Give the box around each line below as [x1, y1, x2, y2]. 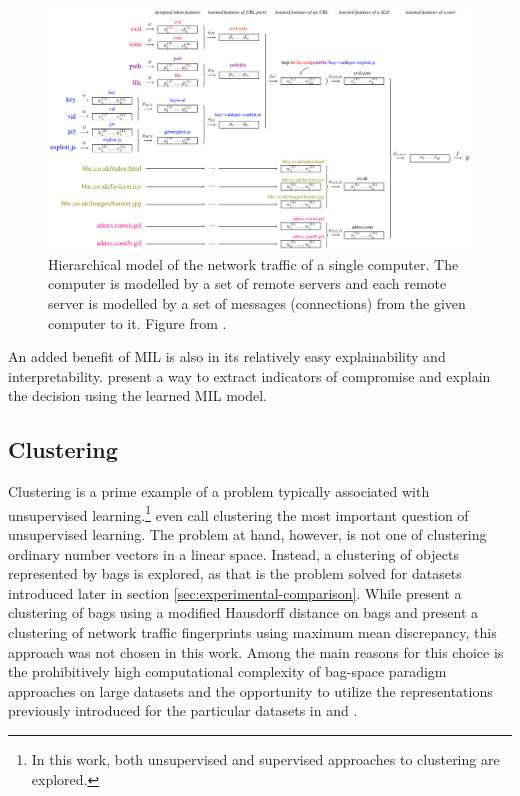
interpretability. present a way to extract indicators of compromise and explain [8, 365, 491, 386]
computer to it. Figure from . [48, 312, 227, 333]
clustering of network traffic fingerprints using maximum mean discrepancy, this [8, 621, 497, 642]
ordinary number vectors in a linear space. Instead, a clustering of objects [8, 543, 459, 564]
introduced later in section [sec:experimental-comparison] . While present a [8, 582, 462, 603]
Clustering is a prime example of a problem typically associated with [8, 481, 430, 502]
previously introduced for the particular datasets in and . [8, 700, 358, 721]
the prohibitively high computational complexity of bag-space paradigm [8, 661, 447, 682]
